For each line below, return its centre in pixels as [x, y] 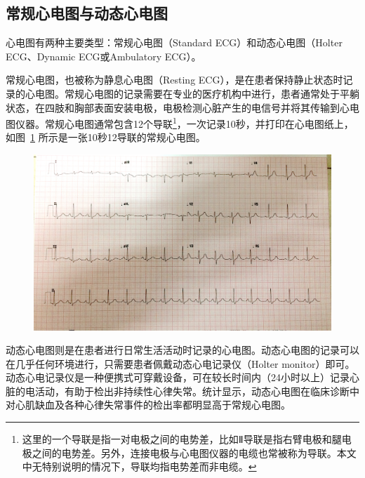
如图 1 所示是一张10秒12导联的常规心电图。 [106, 137]
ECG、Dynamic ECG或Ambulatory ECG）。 [104, 56]
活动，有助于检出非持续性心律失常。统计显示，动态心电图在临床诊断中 [197, 391]
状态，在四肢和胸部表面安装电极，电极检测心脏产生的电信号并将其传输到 [173, 107]
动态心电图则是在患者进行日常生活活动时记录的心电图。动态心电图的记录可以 [182, 350]
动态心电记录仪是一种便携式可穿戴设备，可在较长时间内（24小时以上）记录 [178, 377]
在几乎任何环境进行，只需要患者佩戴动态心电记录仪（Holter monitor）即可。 [180, 363]
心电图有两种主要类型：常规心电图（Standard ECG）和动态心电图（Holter [174, 42]
